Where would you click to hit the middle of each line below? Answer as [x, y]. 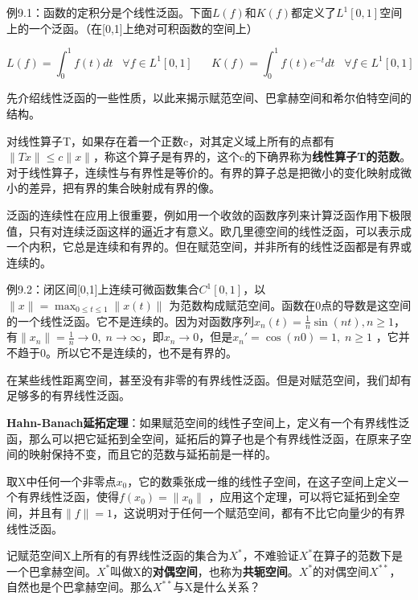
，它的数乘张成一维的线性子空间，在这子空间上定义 [262, 481]
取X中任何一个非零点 [61, 481]
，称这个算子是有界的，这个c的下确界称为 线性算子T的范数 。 [252, 156]
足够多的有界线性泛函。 [68, 395]
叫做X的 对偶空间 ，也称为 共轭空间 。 [205, 571]
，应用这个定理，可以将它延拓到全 [299, 497]
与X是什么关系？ [217, 587]
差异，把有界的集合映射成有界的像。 [124, 188]
